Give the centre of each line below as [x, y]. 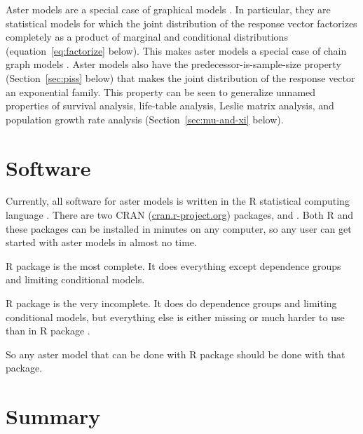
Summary [53, 416]
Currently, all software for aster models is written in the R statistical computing [178, 201]
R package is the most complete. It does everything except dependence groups [173, 265]
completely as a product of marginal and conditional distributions [147, 37]
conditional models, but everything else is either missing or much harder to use [175, 317]
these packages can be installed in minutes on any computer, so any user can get [179, 228]
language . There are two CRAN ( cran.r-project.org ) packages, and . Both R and [179, 215]
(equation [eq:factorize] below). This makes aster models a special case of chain [176, 50]
